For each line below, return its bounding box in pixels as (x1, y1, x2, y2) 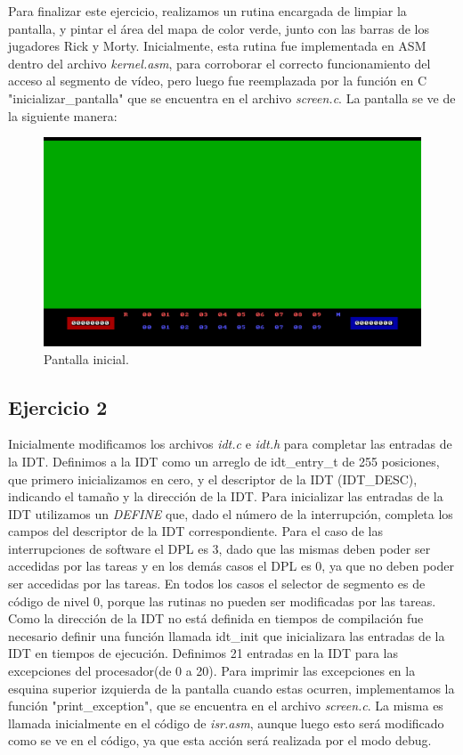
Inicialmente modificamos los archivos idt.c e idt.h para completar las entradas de (8, 434, 452, 453)
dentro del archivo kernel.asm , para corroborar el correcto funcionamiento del (8, 53, 431, 72)
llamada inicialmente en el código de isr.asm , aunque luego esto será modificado (8, 713, 444, 732)
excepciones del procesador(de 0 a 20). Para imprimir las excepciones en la (8, 662, 416, 680)
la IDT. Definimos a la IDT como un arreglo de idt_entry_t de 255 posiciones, (8, 451, 440, 470)
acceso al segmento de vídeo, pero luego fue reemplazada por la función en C (8, 71, 427, 90)
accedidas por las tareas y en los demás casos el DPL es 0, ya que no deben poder (8, 556, 454, 575)
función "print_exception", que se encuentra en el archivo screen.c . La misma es (8, 696, 443, 715)
